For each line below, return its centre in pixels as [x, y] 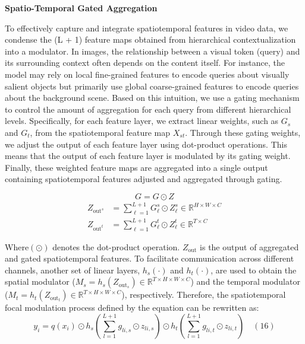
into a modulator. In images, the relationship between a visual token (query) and [152, 51]
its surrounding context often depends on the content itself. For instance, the [145, 63]
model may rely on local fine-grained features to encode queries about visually [147, 74]
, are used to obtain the [254, 270]
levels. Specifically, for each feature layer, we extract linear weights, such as [142, 121]
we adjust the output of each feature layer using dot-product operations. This [146, 144]
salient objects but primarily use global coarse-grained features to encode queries [152, 86]
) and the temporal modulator [245, 281]
